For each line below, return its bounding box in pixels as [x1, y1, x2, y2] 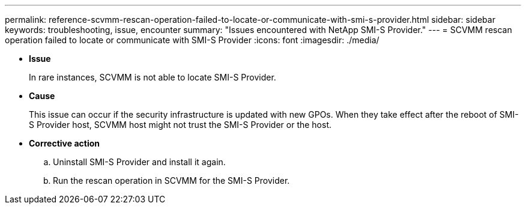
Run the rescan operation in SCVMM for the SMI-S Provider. [53, 175, 290, 186]
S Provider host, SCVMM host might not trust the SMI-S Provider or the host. [29, 120, 332, 130]
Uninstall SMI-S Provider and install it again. [53, 157, 226, 167]
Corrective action [29, 138, 100, 148]
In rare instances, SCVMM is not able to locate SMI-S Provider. [29, 72, 276, 82]
